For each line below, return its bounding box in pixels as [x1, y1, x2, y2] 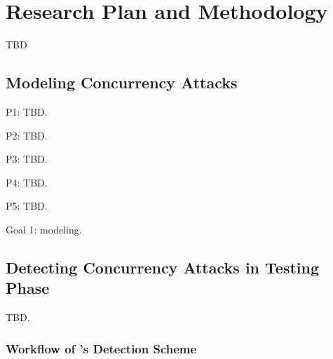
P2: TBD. [6, 128, 48, 142]
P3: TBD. [6, 151, 48, 166]
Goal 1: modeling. [6, 222, 82, 236]
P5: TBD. [6, 198, 48, 213]
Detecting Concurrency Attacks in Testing [6, 256, 320, 278]
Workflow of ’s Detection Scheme [6, 339, 197, 357]
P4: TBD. [6, 175, 48, 189]
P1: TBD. [6, 104, 48, 118]
